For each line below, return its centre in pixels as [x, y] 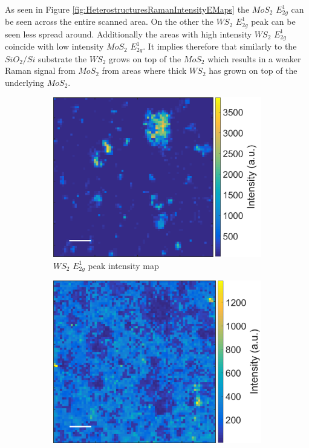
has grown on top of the [253, 70]
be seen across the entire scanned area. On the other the [109, 21]
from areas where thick [144, 70]
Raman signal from [40, 70]
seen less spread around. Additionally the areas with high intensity [128, 34]
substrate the [62, 58]
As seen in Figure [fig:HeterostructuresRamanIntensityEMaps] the [127, 9]
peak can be [273, 21]
